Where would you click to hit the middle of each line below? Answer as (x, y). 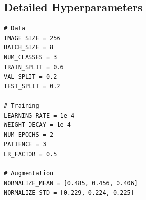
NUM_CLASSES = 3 (30, 57)
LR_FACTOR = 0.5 (30, 154)
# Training (22, 105)
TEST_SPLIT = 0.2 (32, 86)
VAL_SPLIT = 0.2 (30, 77)
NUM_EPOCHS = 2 (29, 135)
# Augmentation (29, 174)
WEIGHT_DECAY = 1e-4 (38, 125)
